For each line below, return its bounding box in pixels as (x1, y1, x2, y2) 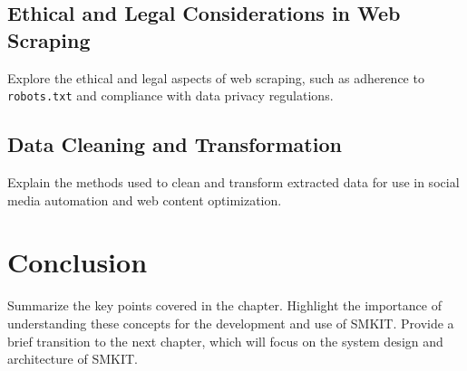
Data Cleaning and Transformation (7, 130, 342, 158)
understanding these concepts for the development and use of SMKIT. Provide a (7, 313, 454, 332)
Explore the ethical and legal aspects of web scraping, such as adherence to (7, 68, 424, 87)
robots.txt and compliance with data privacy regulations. (7, 86, 334, 105)
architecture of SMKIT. (7, 349, 138, 368)
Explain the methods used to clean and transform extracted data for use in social (7, 173, 460, 192)
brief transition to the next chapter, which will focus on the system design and (7, 331, 443, 350)
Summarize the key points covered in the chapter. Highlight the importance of (7, 296, 442, 315)
